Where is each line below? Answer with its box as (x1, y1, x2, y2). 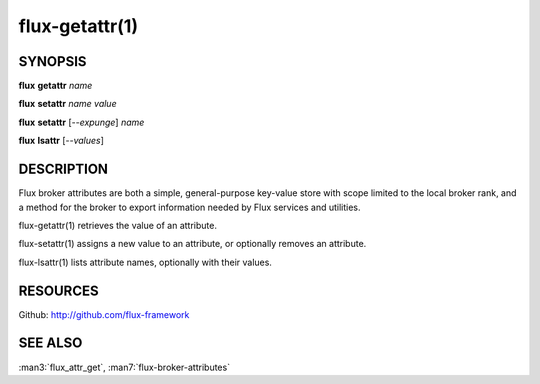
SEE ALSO (18, 335, 83, 352)
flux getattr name (18, 80, 93, 92)
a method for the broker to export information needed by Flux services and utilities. (18, 201, 361, 213)
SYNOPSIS (18, 53, 87, 70)
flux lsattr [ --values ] (18, 135, 105, 147)
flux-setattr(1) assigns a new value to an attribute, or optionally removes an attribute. (18, 238, 367, 250)
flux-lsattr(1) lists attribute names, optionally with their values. (18, 256, 272, 268)
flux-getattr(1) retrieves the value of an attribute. (18, 219, 217, 231)
